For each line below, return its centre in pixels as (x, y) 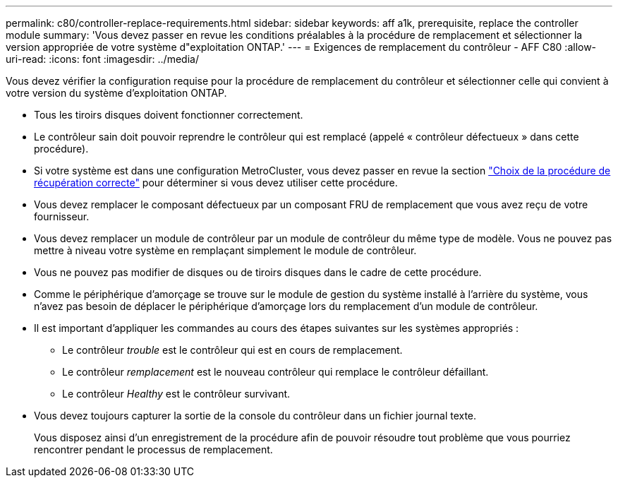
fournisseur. (62, 216)
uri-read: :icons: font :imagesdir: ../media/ (102, 59)
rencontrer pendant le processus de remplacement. (153, 449)
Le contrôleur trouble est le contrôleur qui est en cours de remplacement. (232, 350)
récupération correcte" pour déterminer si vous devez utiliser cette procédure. (216, 183)
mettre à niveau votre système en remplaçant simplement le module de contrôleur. (225, 250)
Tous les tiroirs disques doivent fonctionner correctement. (169, 115)
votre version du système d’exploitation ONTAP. (116, 93)
